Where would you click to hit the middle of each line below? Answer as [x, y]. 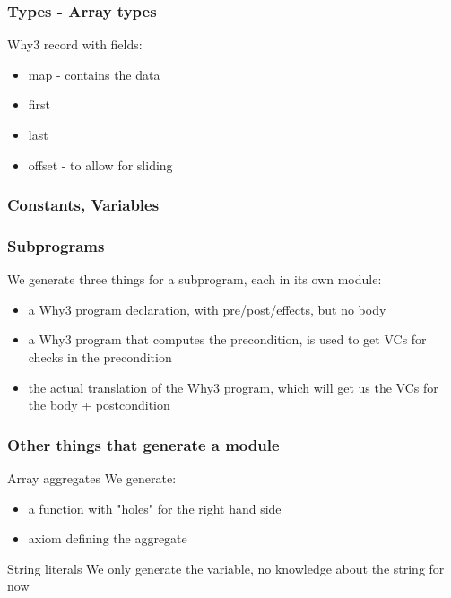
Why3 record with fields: [75, 44]
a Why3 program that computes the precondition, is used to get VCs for [227, 339]
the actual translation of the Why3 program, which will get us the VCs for [233, 387]
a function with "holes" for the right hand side [155, 508]
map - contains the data [94, 74]
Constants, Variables [83, 205]
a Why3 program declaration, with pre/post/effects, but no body [207, 309]
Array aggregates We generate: [92, 478]
